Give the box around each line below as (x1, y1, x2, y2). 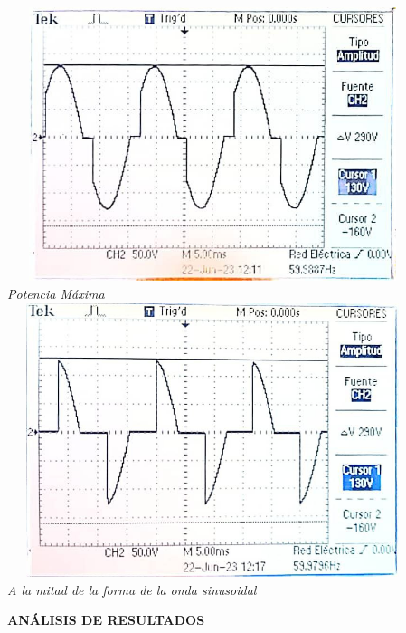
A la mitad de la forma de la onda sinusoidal (7, 580, 257, 599)
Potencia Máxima (7, 283, 105, 302)
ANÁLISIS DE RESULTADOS (7, 610, 205, 629)
